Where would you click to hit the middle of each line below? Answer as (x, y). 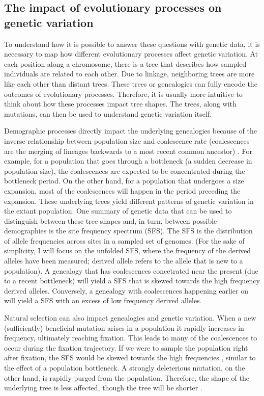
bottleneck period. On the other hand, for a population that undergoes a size (124, 181)
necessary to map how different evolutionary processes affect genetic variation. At (131, 54)
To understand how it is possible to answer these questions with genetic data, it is (132, 44)
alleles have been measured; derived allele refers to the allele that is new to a (124, 261)
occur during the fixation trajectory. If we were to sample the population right (126, 347)
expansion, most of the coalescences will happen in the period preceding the (122, 190)
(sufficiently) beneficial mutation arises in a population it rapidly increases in (124, 327)
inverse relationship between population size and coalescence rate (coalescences (127, 140)
